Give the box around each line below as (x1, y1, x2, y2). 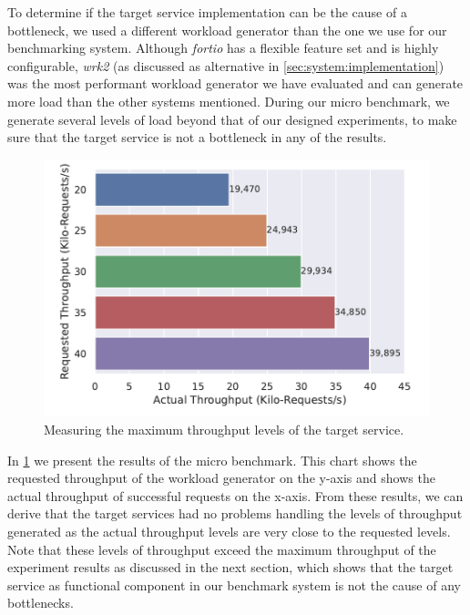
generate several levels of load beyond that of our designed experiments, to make (7, 109, 457, 128)
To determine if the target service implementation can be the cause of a (7, 3, 407, 21)
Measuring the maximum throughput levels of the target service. (44, 420, 404, 438)
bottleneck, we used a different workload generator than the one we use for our (7, 20, 447, 39)
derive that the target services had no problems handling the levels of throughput (7, 504, 463, 523)
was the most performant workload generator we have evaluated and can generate (7, 74, 464, 93)
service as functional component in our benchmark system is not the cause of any (7, 575, 461, 594)
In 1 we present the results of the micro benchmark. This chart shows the (7, 450, 417, 469)
